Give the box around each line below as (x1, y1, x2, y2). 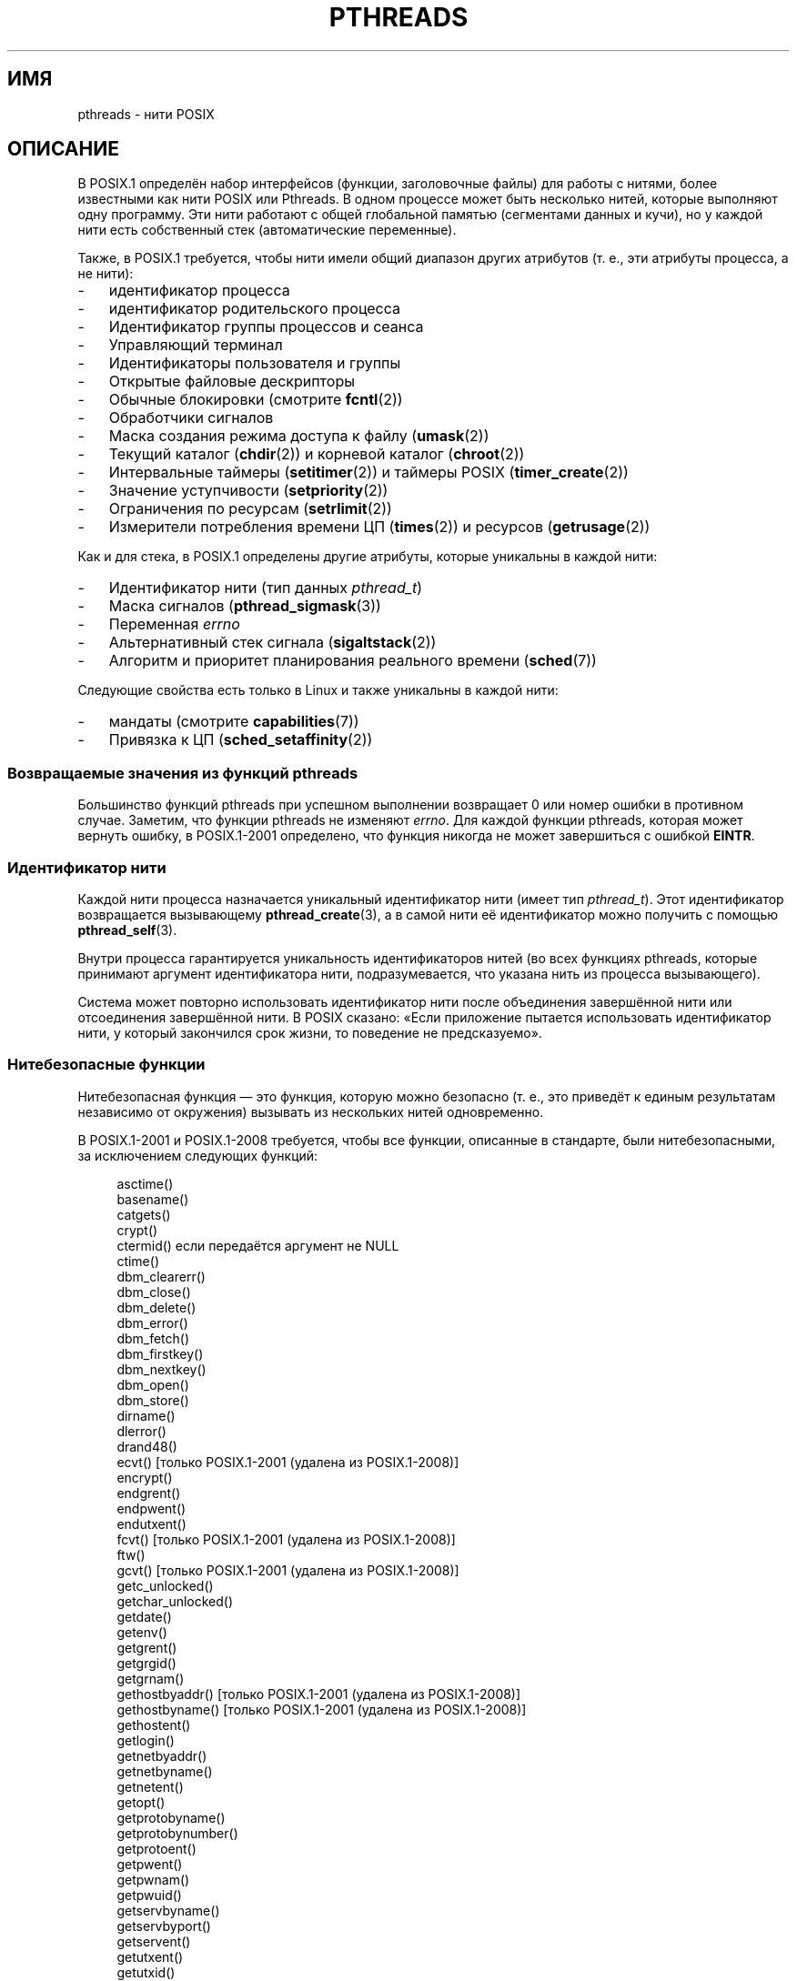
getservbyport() (116, 1917, 211, 1934)
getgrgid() (116, 1654, 177, 1671)
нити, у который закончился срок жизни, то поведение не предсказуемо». (77, 1024, 542, 1041)
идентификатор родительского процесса (108, 299, 400, 318)
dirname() (116, 1407, 176, 1423)
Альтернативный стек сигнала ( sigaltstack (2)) (108, 633, 437, 652)
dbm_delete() (116, 1299, 197, 1315)
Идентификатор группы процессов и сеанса (108, 317, 424, 337)
